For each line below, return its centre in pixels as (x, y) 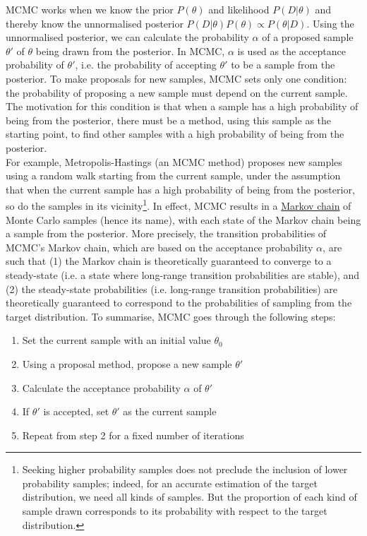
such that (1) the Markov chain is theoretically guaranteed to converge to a (169, 261)
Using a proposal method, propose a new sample (127, 363)
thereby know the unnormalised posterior (95, 23)
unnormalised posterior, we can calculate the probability (127, 37)
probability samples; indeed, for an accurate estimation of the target (170, 483)
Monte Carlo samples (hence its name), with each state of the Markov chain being (183, 219)
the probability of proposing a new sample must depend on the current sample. (177, 92)
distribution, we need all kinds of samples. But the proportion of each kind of (189, 497)
